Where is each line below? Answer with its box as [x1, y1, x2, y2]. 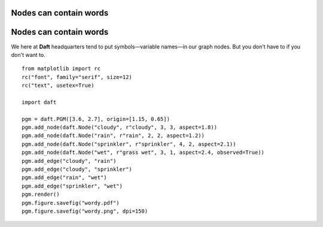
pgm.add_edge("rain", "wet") [22, 174, 107, 181]
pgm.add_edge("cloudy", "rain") [22, 158, 117, 164]
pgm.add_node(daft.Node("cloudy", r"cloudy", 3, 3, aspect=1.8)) [22, 124, 218, 131]
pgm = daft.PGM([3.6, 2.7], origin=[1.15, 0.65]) [22, 116, 170, 122]
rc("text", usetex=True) [22, 82, 95, 89]
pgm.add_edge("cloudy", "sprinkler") [22, 166, 133, 172]
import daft [22, 99, 57, 105]
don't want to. [11, 51, 45, 58]
